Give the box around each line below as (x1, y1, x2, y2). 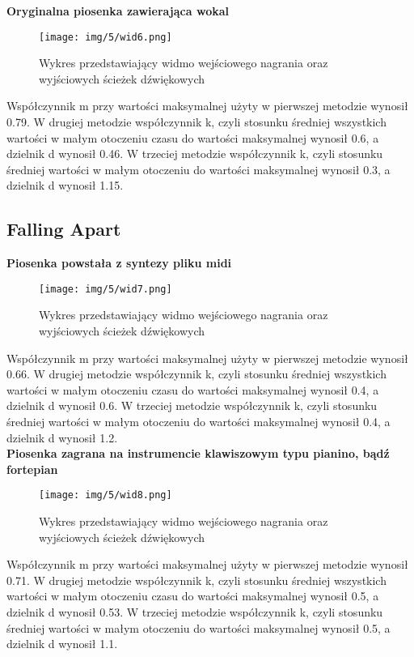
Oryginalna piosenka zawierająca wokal (6, 2, 229, 19)
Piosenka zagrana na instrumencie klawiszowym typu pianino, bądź (6, 445, 390, 462)
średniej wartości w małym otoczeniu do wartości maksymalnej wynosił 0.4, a (6, 413, 391, 430)
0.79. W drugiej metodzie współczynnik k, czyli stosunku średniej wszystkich (6, 113, 387, 130)
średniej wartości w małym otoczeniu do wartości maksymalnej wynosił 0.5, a (6, 619, 391, 636)
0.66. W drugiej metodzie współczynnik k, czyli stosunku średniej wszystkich (6, 365, 387, 382)
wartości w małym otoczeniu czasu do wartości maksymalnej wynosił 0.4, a (6, 381, 379, 398)
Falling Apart (6, 216, 121, 241)
